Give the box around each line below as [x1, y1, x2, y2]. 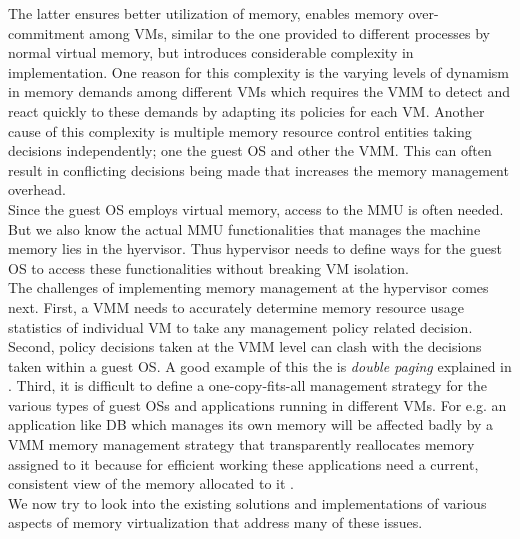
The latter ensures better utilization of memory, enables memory [8, 3, 404, 23]
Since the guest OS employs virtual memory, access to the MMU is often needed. [8, 198, 504, 219]
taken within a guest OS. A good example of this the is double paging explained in [8, 355, 512, 376]
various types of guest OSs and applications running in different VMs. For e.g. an [8, 394, 507, 415]
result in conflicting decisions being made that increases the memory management [8, 159, 509, 180]
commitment [8, 22, 85, 43]
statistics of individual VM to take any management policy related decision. [8, 316, 473, 337]
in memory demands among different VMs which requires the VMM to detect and [8, 81, 511, 102]
